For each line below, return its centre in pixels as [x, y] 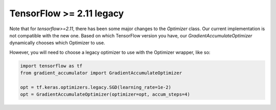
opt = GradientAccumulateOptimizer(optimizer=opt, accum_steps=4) [105, 94]
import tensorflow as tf [51, 66]
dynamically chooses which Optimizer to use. [57, 43]
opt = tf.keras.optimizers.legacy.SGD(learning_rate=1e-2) [96, 87]
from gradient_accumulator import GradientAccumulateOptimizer [101, 73]
